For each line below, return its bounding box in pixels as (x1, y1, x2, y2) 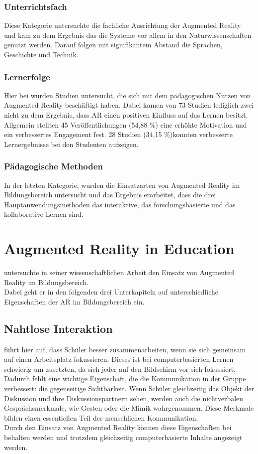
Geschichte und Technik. (4, 49, 79, 59)
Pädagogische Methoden (4, 160, 103, 172)
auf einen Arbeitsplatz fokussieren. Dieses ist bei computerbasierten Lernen (4, 354, 234, 364)
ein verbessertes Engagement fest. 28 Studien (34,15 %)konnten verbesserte (4, 129, 233, 140)
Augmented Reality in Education (4, 238, 235, 259)
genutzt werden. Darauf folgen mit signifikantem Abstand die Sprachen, (4, 39, 223, 50)
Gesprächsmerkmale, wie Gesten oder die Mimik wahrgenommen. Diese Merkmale (4, 403, 254, 413)
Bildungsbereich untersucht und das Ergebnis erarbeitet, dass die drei (4, 189, 216, 200)
